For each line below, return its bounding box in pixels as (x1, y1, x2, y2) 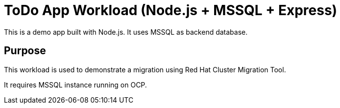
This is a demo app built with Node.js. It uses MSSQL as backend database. (4, 27, 248, 36)
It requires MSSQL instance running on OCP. (4, 80, 147, 89)
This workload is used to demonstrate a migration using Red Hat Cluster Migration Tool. (4, 65, 286, 74)
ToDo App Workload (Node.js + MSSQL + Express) (4, 2, 338, 19)
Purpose (4, 44, 46, 57)
